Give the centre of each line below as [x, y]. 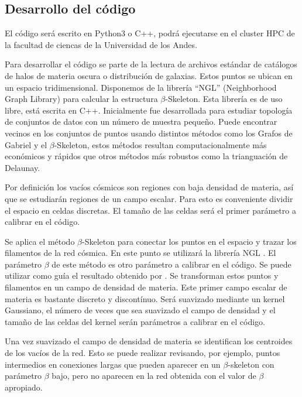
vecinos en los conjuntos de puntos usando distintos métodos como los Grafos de [149, 133]
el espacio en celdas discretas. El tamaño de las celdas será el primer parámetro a [150, 210]
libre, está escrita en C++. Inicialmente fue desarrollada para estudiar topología [149, 110]
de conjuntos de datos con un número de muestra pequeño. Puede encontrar [141, 122]
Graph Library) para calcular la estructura [81, 99]
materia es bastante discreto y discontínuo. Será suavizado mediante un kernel [145, 298]
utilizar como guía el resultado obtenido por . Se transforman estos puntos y [142, 275]
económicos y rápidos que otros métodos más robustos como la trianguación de [146, 156]
